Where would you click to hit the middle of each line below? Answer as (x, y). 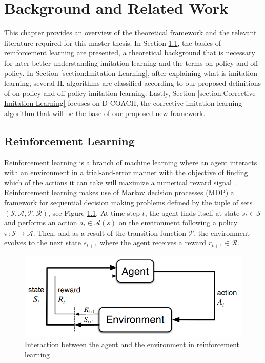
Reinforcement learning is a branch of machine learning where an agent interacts (131, 162)
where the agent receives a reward (153, 243)
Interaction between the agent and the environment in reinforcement (132, 344)
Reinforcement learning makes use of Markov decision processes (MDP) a (119, 192)
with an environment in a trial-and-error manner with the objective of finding (126, 172)
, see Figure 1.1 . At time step (94, 212)
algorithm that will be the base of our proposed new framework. (105, 113)
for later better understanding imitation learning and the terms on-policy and (126, 62)
